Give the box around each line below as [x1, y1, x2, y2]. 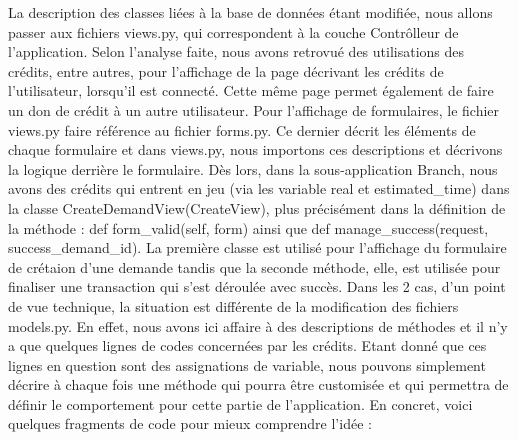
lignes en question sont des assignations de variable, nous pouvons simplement [8, 354, 486, 375]
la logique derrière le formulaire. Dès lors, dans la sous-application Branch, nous [8, 158, 498, 179]
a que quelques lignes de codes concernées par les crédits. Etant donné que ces [8, 335, 487, 356]
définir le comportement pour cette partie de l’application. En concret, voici [8, 393, 473, 414]
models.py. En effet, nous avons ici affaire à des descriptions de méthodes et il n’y [8, 315, 508, 336]
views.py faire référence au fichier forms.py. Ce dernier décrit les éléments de [8, 119, 476, 140]
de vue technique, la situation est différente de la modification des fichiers [8, 295, 459, 316]
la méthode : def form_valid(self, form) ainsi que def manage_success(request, [8, 217, 489, 238]
